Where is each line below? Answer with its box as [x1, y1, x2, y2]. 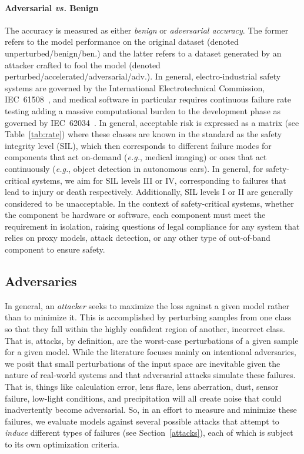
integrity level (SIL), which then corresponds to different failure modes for [5, 139, 272, 151]
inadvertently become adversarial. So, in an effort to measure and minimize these [5, 403, 297, 416]
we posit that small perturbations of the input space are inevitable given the [5, 357, 280, 369]
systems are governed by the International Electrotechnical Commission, [5, 81, 265, 94]
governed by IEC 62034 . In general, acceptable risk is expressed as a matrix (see [5, 116, 299, 128]
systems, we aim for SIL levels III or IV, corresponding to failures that [32, 174, 286, 186]
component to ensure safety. [5, 243, 105, 256]
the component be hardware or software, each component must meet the [5, 208, 266, 221]
